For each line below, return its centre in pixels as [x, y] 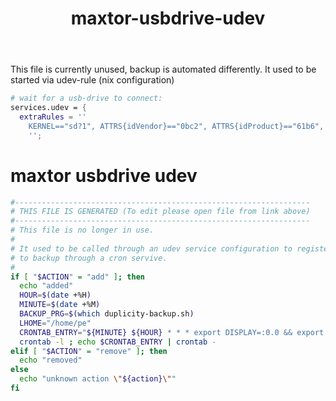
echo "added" [46, 286]
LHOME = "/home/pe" [55, 323]
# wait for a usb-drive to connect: [86, 98]
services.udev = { [48, 108]
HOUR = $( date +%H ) [55, 295]
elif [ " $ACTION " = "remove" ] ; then [89, 351]
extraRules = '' [53, 117]
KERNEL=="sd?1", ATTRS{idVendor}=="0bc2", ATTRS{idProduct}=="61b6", [176, 126]
